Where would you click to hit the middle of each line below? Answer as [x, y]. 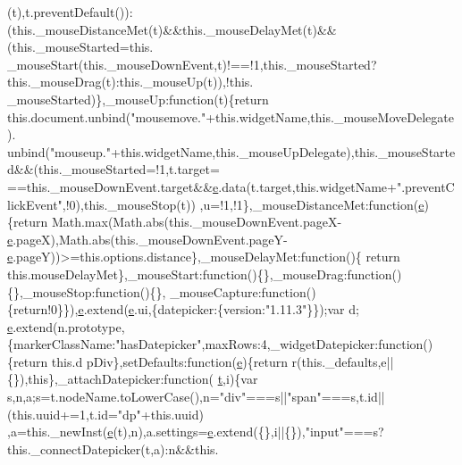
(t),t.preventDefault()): [70, 12]
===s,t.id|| [353, 397]
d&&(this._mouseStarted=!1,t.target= [113, 169]
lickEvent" [35, 204]
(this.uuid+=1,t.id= [63, 414]
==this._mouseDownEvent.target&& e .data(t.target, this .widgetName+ [202, 186]
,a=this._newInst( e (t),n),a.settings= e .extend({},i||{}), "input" [176, 432]
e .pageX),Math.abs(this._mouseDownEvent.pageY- [147, 239]
